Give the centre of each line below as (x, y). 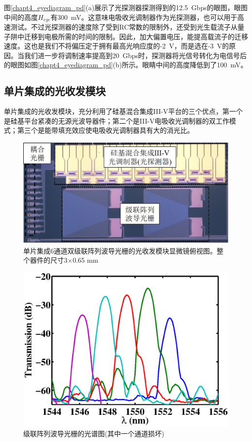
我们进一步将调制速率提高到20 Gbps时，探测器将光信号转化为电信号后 (135, 55)
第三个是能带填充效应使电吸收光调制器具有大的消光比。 (105, 130)
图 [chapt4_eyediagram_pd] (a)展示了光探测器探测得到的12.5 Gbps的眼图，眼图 (126, 7)
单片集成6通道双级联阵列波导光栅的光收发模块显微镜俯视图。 (120, 250)
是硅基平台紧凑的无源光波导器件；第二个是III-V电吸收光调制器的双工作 (117, 120)
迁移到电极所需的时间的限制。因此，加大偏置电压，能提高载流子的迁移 (136, 36)
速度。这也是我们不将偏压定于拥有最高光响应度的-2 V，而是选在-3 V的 (117, 46)
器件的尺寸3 (48, 260)
